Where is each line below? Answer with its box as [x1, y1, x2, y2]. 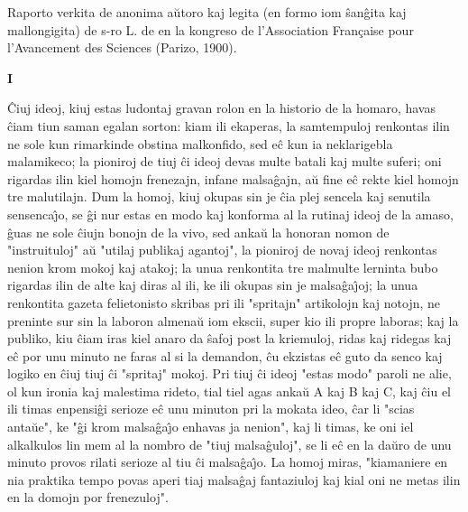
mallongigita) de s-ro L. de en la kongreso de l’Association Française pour [7, 20, 414, 39]
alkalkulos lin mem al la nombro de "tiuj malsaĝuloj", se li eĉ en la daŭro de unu [7, 434, 452, 453]
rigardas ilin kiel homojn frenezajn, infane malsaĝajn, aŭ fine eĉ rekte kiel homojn [7, 169, 459, 188]
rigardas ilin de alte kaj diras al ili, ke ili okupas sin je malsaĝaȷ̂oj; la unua [7, 275, 418, 294]
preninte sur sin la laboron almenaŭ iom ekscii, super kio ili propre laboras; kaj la [7, 311, 459, 330]
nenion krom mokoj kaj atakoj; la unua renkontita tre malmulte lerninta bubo [7, 257, 438, 276]
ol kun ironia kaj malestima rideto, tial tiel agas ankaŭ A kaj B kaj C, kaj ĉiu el [7, 381, 452, 400]
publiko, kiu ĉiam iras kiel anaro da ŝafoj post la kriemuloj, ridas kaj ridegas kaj [7, 329, 452, 348]
